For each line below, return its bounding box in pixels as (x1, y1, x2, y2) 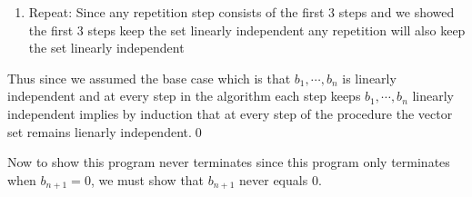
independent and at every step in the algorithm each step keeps (7, 86, 361, 105)
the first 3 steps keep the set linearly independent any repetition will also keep (28, 20, 466, 39)
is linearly (342, 68, 397, 87)
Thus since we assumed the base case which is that (7, 68, 291, 87)
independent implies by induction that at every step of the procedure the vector (7, 103, 453, 123)
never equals (239, 170, 308, 189)
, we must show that (90, 170, 205, 189)
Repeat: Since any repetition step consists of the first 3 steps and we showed (28, 3, 455, 21)
